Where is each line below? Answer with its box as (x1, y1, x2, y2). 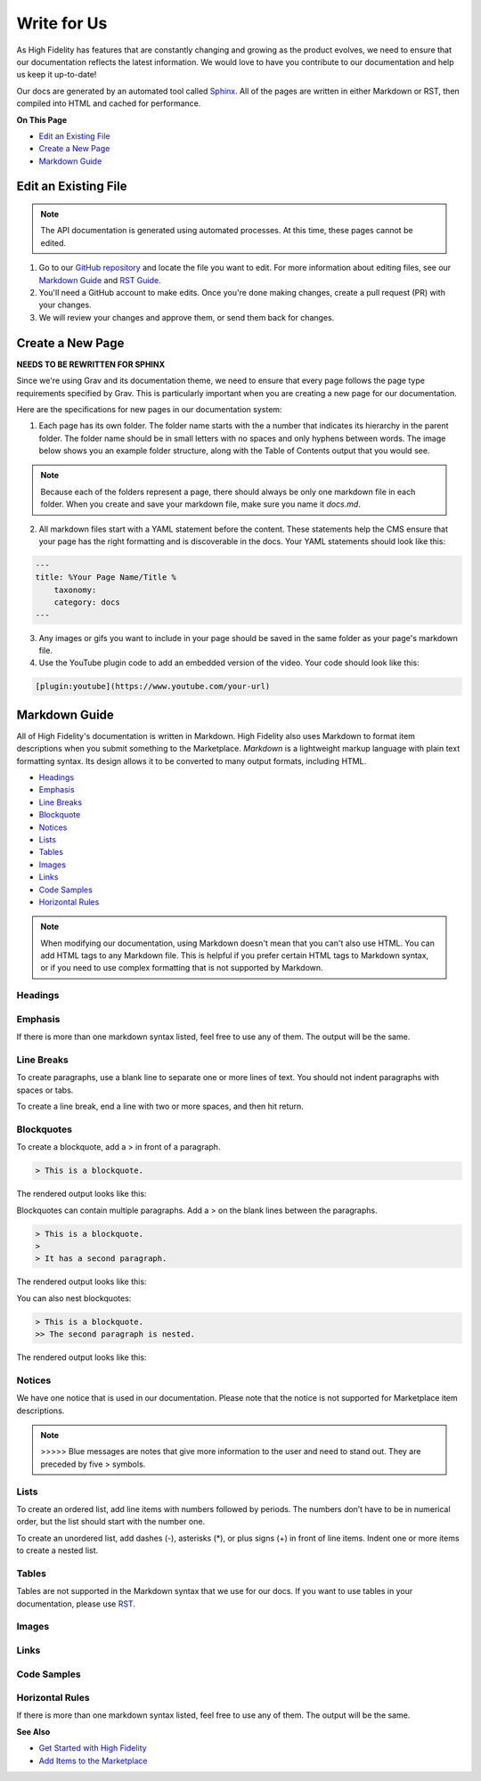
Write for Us (16, 13, 108, 33)
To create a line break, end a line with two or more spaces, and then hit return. (16, 1101, 305, 1112)
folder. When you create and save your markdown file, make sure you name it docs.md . (40, 499, 361, 509)
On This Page (16, 114, 68, 125)
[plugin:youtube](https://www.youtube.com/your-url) (35, 681, 271, 692)
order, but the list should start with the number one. (16, 1517, 205, 1527)
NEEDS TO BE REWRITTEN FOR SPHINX (16, 359, 166, 370)
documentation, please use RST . (16, 1598, 135, 1609)
